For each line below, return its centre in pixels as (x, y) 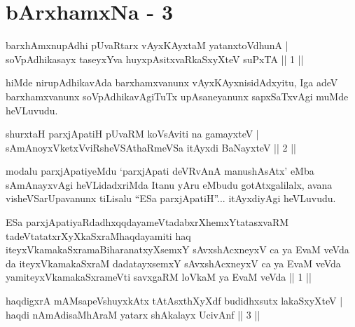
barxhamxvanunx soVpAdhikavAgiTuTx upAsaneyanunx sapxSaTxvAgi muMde (177, 96)
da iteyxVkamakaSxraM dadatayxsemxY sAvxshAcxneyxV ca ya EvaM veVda (173, 263)
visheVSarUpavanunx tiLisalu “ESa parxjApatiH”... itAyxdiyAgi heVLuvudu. (171, 198)
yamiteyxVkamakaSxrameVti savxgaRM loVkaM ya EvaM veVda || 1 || (159, 277)
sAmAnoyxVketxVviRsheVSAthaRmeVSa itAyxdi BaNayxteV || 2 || (151, 147)
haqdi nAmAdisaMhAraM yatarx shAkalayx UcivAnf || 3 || (133, 314)
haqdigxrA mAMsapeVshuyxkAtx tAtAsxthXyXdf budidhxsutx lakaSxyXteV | (174, 301)
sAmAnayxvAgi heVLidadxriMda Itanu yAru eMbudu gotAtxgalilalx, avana (169, 184)
